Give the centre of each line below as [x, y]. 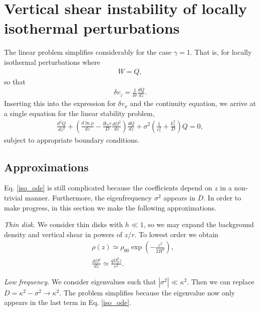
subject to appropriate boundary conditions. [72, 139]
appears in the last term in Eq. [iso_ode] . [68, 302]
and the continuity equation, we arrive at [193, 103]
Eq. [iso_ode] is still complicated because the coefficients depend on [108, 188]
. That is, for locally [221, 52]
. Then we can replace [221, 281]
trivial [14, 197]
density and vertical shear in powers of [63, 234]
